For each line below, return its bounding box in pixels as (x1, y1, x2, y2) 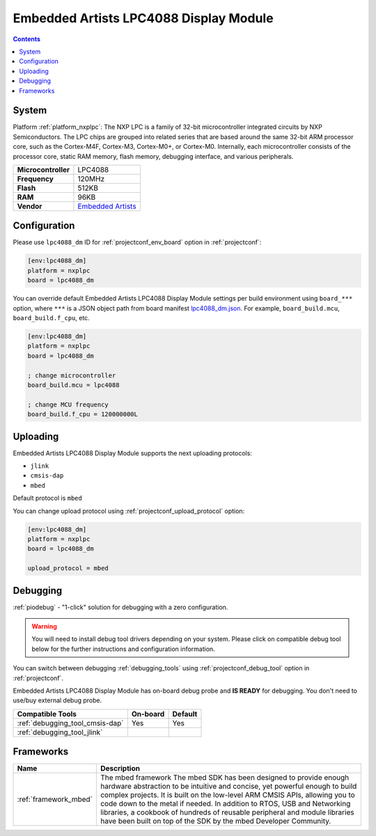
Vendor (17, 201, 42, 211)
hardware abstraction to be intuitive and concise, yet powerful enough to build (100, 782, 357, 791)
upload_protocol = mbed (27, 565, 109, 572)
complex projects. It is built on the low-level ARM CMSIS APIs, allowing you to (100, 790, 355, 800)
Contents (13, 35, 41, 43)
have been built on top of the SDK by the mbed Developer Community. (100, 817, 331, 826)
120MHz (77, 174, 105, 184)
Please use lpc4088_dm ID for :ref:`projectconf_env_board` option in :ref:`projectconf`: (13, 238, 262, 246)
